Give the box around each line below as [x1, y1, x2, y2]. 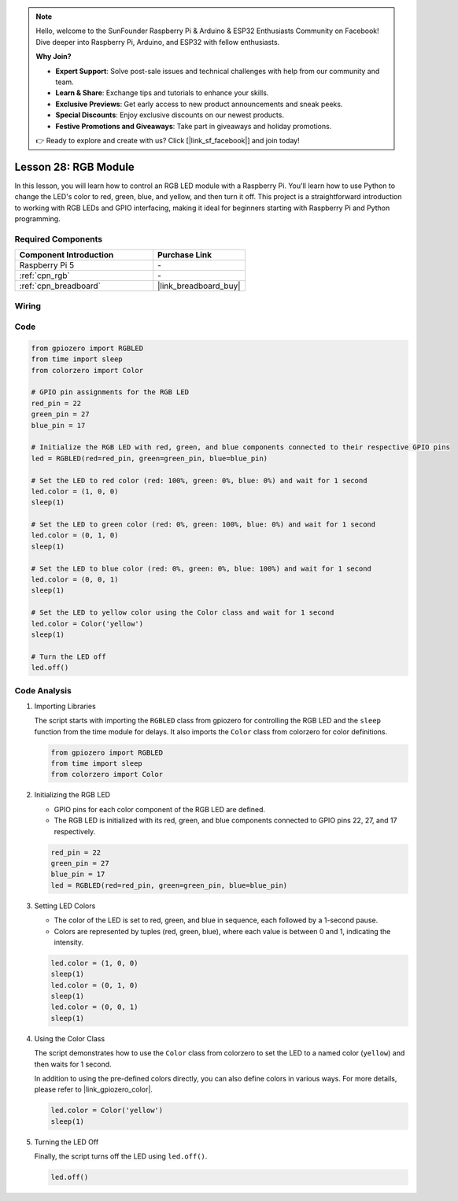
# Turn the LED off [31, 652, 106, 661]
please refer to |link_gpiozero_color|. [34, 1085, 153, 1094]
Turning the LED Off [34, 1137, 99, 1147]
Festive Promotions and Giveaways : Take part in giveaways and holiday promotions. [55, 121, 332, 131]
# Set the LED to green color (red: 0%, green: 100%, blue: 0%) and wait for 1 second [31, 520, 376, 529]
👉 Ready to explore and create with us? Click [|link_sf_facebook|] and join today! [35, 135, 300, 145]
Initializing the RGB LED [34, 790, 110, 800]
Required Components [14, 233, 102, 244]
